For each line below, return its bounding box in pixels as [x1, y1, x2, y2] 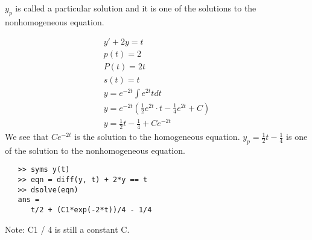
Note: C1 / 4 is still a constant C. [5, 223, 130, 235]
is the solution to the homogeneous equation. [74, 130, 240, 143]
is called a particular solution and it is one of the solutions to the [15, 2, 256, 14]
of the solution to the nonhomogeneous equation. [5, 144, 185, 156]
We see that [5, 130, 49, 143]
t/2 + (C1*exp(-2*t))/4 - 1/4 [30, 206, 152, 215]
